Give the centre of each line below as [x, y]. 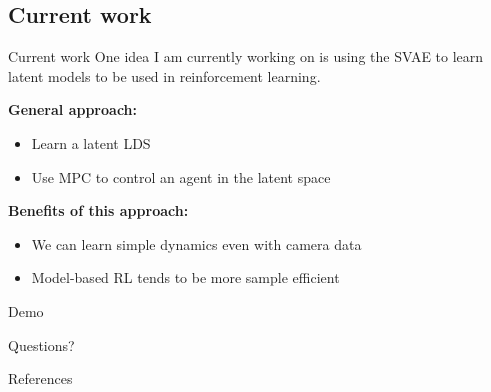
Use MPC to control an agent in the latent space [181, 176]
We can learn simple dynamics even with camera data [196, 243]
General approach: [72, 109]
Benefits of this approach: [98, 210]
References [40, 378]
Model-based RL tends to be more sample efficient [185, 277]
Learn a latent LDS [91, 142]
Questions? [41, 344]
